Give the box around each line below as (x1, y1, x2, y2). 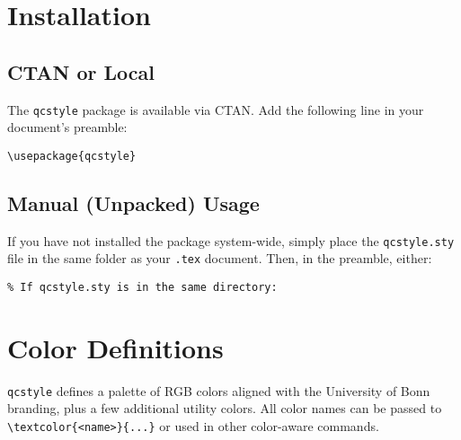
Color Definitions (7, 329, 224, 365)
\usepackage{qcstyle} (7, 149, 137, 163)
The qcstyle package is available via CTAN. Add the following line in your (7, 100, 424, 119)
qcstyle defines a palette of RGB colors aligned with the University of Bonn (7, 381, 430, 400)
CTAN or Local (7, 57, 155, 85)
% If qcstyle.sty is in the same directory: (7, 281, 278, 294)
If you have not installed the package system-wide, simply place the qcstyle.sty (7, 231, 455, 250)
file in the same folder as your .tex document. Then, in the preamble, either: (7, 249, 432, 268)
